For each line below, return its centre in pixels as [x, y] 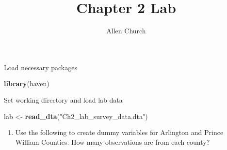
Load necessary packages [41, 67]
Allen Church [126, 31]
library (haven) [27, 83]
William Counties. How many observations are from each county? [113, 142]
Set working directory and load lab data [63, 99]
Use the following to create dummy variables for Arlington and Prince [119, 132]
